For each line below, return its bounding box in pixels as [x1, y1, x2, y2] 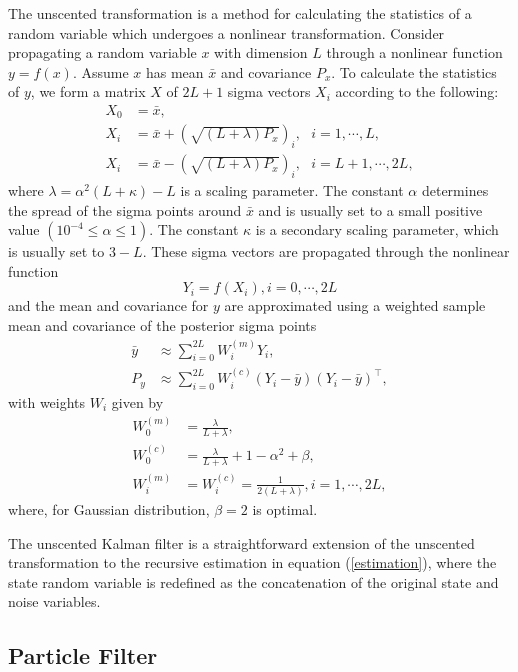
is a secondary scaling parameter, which [255, 219, 499, 240]
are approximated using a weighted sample [224, 295, 486, 316]
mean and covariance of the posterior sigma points [8, 315, 317, 336]
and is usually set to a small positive [258, 199, 483, 220]
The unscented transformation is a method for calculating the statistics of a [8, 3, 472, 23]
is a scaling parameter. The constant [180, 180, 404, 201]
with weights [8, 391, 86, 412]
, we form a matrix [30, 81, 146, 102]
